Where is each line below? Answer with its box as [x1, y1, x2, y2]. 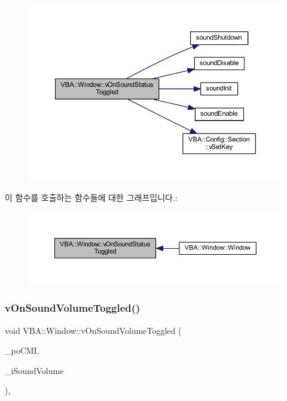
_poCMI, [5, 344, 39, 357]
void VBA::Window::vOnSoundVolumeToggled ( [5, 324, 182, 336]
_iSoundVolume [5, 364, 64, 376]
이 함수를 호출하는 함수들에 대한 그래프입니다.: [5, 191, 178, 204]
